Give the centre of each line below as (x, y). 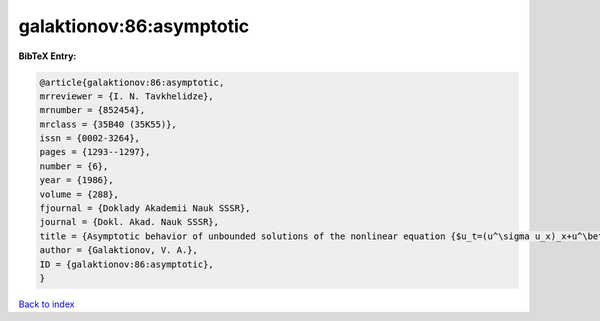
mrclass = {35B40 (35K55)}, (108, 124)
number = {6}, (74, 166)
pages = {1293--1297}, (95, 152)
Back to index (46, 304)
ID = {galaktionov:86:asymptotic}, (126, 264)
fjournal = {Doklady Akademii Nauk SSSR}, (145, 208)
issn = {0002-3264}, (89, 138)
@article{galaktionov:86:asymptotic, (132, 82)
